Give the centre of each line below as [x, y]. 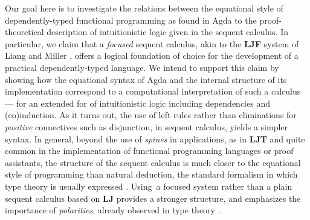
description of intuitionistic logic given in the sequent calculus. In [168, 32]
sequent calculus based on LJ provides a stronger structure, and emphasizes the [153, 198]
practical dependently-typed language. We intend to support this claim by [142, 67]
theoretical [24, 32]
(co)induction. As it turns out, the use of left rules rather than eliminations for [151, 115]
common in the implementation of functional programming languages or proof [149, 151]
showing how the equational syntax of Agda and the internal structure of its [146, 79]
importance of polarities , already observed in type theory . [113, 210]
